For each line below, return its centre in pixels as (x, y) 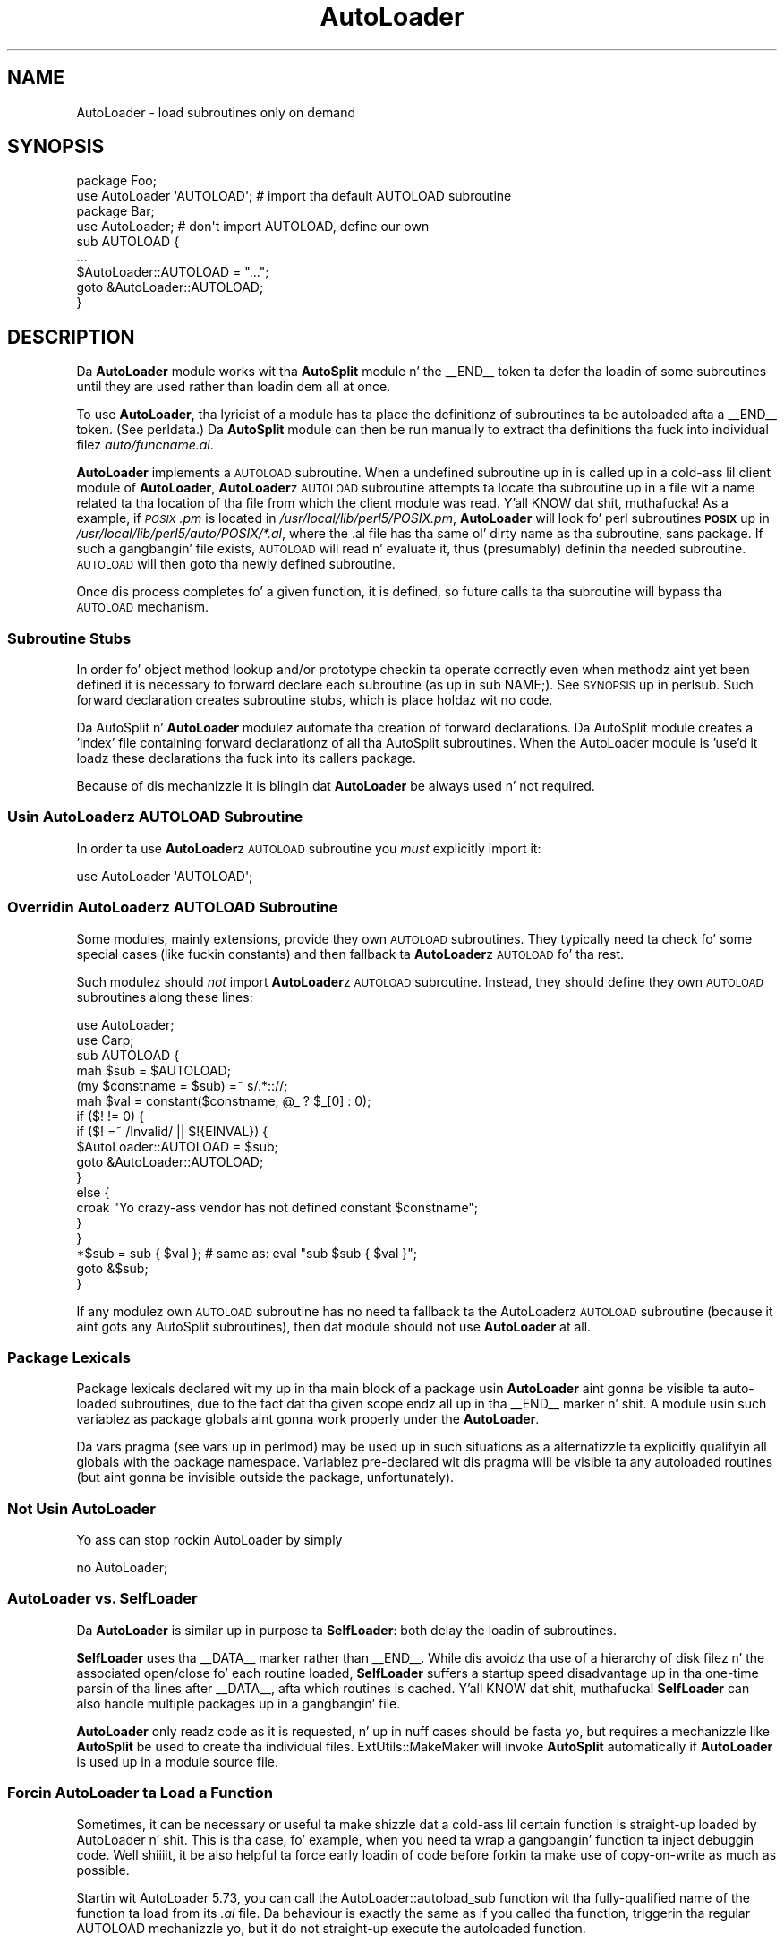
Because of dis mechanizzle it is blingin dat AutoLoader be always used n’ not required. (336, 786)
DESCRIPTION (71, 337)
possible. (103, 1870)
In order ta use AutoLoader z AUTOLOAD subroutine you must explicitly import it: (309, 848)
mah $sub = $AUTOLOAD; (153, 1070)
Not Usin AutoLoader (81, 1508)
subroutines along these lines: (165, 997)
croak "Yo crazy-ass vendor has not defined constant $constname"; (277, 1207)
